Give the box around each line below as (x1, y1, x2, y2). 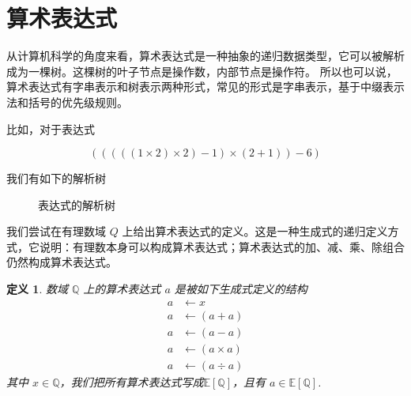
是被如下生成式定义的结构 (174, 281, 307, 297)
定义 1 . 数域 (6, 281, 68, 297)
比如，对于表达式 (6, 120, 95, 137)
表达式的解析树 (38, 196, 115, 213)
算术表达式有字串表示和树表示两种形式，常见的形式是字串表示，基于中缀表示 (6, 78, 405, 95)
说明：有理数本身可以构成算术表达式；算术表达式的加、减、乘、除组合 (39, 238, 405, 255)
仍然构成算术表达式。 (6, 254, 117, 270)
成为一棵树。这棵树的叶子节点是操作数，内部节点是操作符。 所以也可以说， (6, 62, 398, 79)
